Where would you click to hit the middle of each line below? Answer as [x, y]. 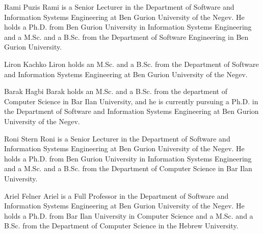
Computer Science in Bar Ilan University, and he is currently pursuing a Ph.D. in [131, 101]
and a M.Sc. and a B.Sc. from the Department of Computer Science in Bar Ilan [128, 168]
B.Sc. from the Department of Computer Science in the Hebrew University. [121, 226]
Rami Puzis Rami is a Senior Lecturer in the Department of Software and [119, 7]
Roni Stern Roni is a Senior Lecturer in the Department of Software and [117, 138]
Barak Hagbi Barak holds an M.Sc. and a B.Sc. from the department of [116, 91]
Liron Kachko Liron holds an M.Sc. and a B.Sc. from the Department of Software [131, 64]
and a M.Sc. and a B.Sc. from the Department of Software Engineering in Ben [126, 37]
